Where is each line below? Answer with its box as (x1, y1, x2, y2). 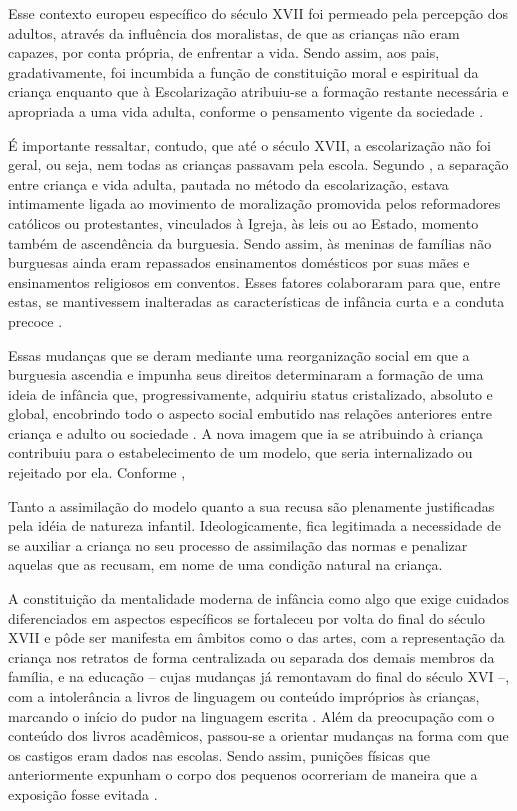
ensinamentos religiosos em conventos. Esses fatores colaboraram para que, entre (8, 271, 501, 292)
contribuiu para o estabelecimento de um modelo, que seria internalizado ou (8, 442, 473, 463)
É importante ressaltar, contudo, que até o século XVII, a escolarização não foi (8, 134, 491, 155)
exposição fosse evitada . (8, 783, 158, 804)
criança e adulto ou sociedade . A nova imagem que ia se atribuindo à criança (8, 422, 484, 443)
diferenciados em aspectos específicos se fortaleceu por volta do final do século (8, 607, 485, 628)
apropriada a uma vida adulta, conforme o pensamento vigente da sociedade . (8, 100, 484, 121)
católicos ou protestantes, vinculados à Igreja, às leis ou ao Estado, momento (8, 212, 479, 233)
